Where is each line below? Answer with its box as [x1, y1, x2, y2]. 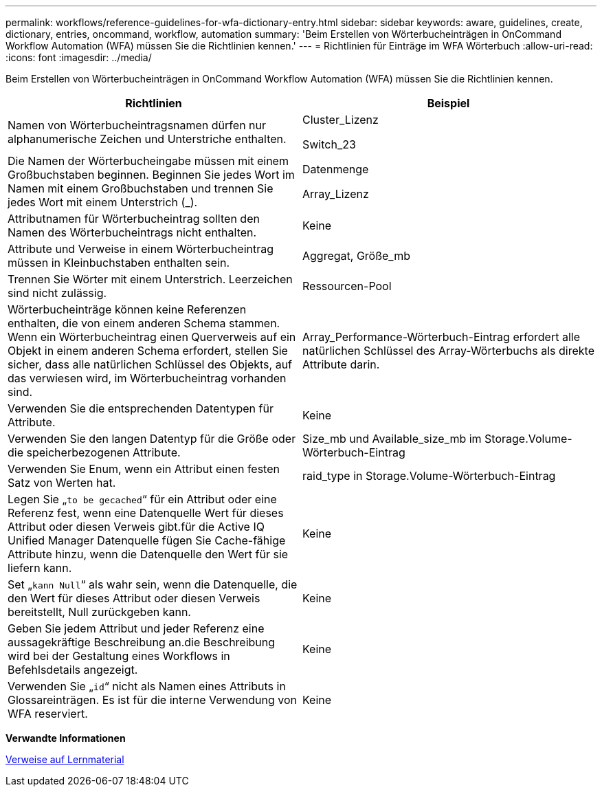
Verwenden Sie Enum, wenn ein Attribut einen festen [8, 462, 280, 476]
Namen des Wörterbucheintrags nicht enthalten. [8, 225, 257, 239]
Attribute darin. [302, 357, 380, 371]
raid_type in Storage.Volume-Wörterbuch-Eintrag [302, 469, 556, 483]
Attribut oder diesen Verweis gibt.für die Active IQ [8, 520, 265, 533]
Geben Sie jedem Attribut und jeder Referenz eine [8, 621, 265, 635]
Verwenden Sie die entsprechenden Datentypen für [8, 401, 274, 415]
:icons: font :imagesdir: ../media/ [5, 52, 152, 63]
